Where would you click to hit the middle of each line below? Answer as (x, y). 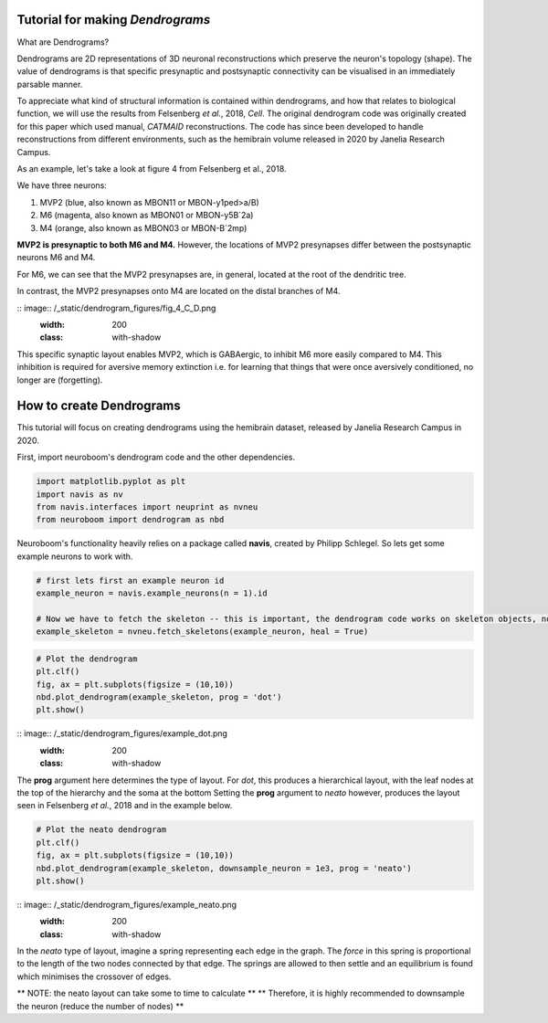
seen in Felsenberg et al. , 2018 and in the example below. (125, 806)
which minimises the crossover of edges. (94, 976)
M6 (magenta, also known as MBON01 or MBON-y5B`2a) (147, 216)
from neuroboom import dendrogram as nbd (130, 520)
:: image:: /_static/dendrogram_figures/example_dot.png (122, 733)
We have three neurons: (62, 185)
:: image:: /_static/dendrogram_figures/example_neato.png (127, 904)
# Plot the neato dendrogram (101, 830)
